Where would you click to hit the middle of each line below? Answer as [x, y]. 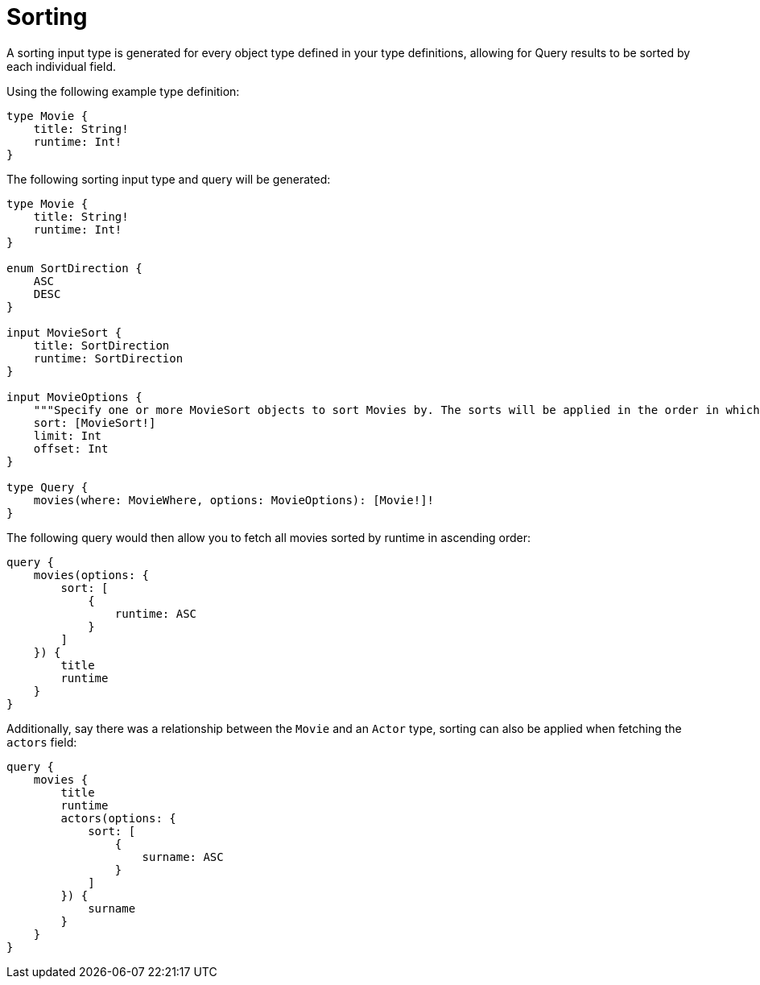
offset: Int [71, 448]
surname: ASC [183, 857]
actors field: [42, 742]
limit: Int [68, 435]
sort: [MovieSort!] [95, 422]
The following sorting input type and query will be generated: [169, 179]
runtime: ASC [156, 613]
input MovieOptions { [74, 397]
